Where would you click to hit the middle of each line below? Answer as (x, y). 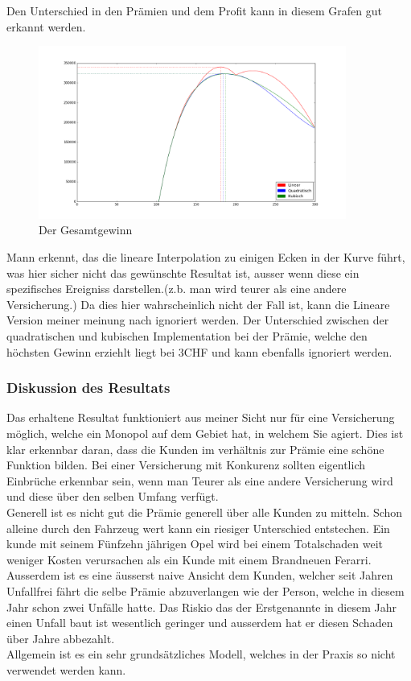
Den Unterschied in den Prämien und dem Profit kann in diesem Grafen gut (194, 10)
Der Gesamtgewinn (86, 230)
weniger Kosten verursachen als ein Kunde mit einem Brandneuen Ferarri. (189, 559)
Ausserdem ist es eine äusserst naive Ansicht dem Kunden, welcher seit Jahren (200, 575)
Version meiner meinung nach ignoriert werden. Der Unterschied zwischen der (198, 320)
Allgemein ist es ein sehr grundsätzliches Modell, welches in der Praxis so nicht (201, 654)
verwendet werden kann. (66, 669)
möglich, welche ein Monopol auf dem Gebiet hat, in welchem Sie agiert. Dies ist (205, 433)
